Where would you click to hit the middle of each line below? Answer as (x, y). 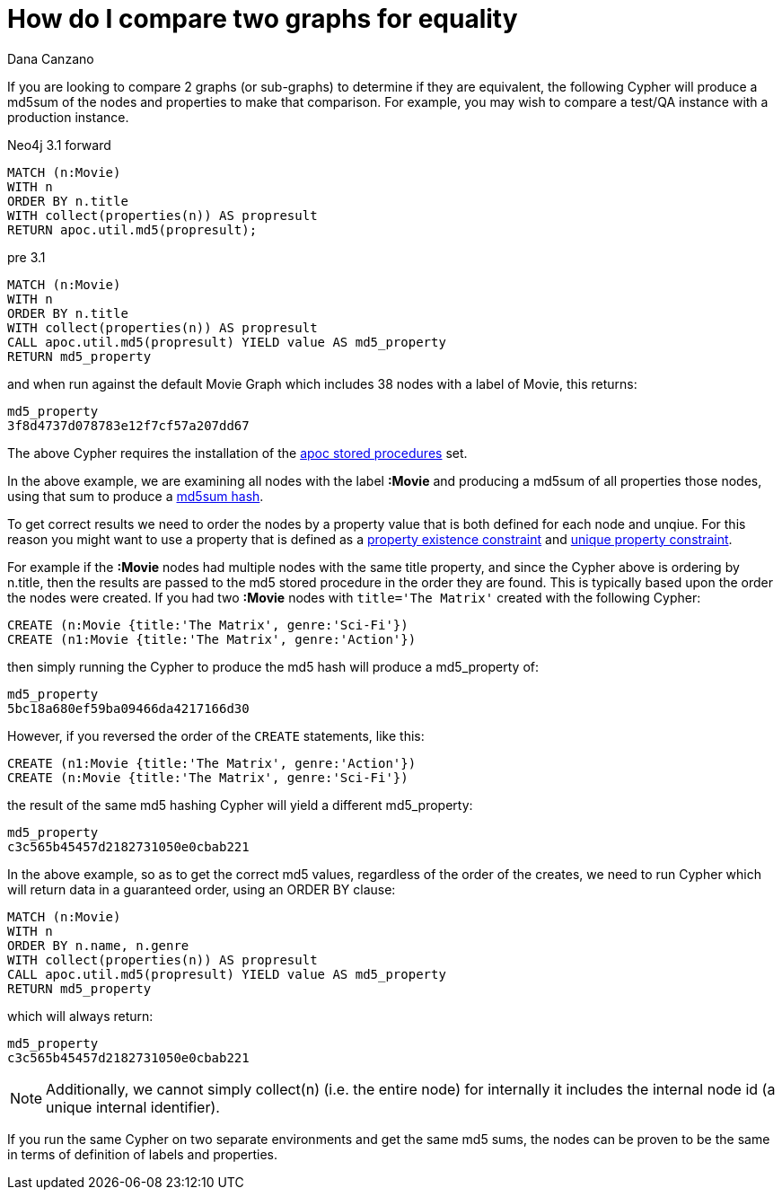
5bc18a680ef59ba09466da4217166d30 (128, 708)
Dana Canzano (51, 58)
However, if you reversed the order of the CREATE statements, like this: (216, 735)
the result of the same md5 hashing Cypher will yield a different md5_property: (240, 805)
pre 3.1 (26, 257)
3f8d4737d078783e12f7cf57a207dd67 (128, 425)
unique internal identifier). (133, 1107)
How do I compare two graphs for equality (263, 19)
